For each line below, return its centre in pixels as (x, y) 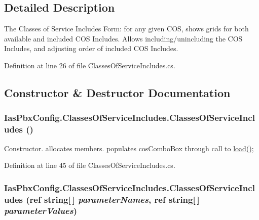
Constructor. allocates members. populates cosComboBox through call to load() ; (129, 148)
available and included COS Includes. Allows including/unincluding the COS (123, 38)
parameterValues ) (41, 211)
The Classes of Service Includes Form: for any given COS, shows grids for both (126, 29)
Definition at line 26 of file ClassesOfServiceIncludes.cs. (90, 65)
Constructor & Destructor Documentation (117, 92)
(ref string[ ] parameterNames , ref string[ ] (113, 199)
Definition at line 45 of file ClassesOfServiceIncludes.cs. (90, 165)
